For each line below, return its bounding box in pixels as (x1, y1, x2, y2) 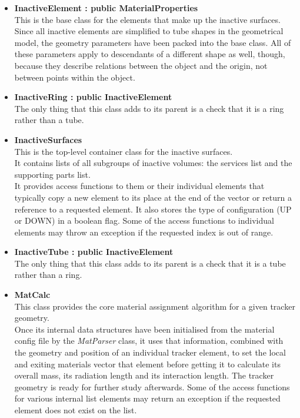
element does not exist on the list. (14, 404, 137, 416)
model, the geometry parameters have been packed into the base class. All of (14, 36, 291, 48)
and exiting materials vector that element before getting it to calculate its (14, 357, 281, 370)
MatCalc (14, 288, 51, 301)
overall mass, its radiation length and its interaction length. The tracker (14, 369, 274, 381)
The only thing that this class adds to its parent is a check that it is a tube (14, 257, 286, 269)
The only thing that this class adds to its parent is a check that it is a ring (14, 102, 284, 114)
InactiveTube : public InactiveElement (14, 246, 174, 258)
